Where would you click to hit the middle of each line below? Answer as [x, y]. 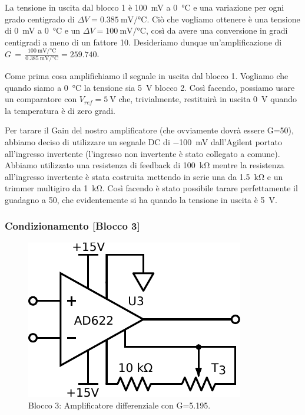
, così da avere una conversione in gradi [217, 30]
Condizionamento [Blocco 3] [72, 226]
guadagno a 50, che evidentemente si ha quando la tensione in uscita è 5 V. [141, 199]
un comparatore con [41, 99]
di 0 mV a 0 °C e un [43, 30]
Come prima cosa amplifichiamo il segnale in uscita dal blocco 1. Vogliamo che [147, 76]
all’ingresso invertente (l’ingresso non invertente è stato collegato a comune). [142, 153]
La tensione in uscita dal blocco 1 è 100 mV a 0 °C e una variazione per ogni [145, 7]
